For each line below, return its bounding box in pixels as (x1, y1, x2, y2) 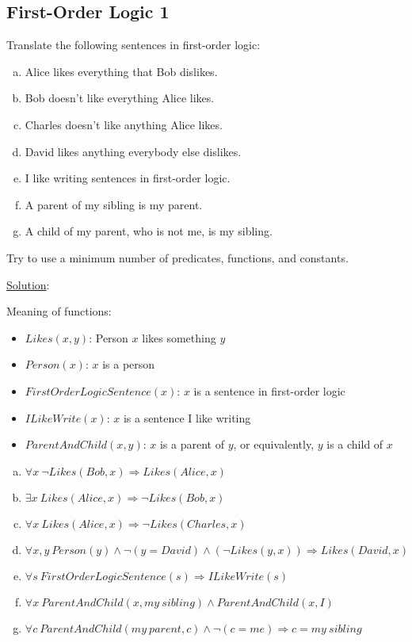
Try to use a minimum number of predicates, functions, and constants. (6, 249, 349, 266)
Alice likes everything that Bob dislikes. (25, 63, 218, 79)
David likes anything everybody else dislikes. (25, 143, 242, 159)
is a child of (326, 436, 383, 453)
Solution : (6, 276, 50, 292)
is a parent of (159, 436, 224, 453)
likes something (142, 329, 216, 346)
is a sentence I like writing (123, 409, 251, 426)
